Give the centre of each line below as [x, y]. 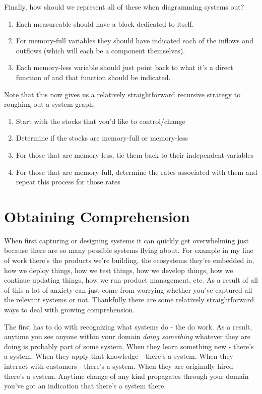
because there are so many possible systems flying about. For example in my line [129, 250]
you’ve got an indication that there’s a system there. [85, 386]
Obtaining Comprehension [97, 216]
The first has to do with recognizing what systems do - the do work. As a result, [128, 326]
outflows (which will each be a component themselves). [101, 50]
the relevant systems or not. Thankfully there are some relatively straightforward [129, 300]
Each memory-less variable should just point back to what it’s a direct [124, 67]
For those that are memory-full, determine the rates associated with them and [137, 172]
